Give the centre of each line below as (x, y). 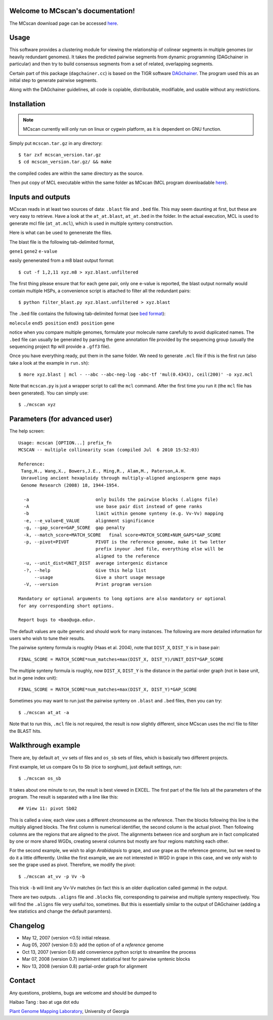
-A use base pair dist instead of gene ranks (113, 507)
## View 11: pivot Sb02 (48, 809)
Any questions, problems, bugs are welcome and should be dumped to (83, 993)
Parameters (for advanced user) (61, 419)
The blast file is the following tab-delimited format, (62, 242)
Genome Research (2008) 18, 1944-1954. (70, 485)
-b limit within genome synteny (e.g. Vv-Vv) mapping (124, 514)
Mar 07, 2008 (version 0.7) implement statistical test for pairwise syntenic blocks (106, 959)
